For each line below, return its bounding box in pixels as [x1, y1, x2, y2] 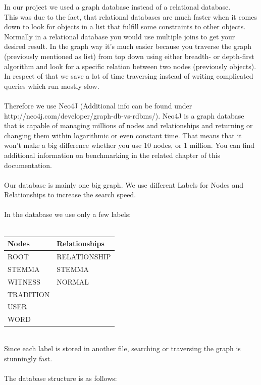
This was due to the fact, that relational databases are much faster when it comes [4, 11, 257, 22]
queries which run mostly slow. [4, 80, 99, 91]
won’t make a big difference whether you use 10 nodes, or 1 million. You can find [4, 140, 255, 150]
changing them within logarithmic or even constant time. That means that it [4, 130, 242, 140]
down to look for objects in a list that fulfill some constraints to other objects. [4, 21, 246, 32]
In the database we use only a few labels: [4, 209, 131, 219]
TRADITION [8, 289, 50, 299]
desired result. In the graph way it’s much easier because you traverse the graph [4, 41, 251, 51]
